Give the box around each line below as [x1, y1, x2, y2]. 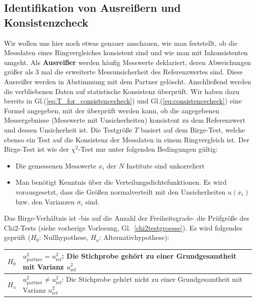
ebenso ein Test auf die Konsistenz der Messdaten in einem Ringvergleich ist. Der [4, 134, 250, 144]
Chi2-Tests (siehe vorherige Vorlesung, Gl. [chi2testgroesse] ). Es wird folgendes [4, 222, 243, 233]
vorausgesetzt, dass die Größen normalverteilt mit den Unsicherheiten [15, 186, 225, 197]
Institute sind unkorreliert [126, 160, 205, 170]
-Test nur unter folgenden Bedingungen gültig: [78, 144, 218, 154]
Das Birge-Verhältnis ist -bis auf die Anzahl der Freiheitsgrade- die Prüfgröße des [4, 213, 250, 223]
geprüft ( [4, 232, 31, 242]
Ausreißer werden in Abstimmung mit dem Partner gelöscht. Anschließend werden [4, 76, 251, 86]
